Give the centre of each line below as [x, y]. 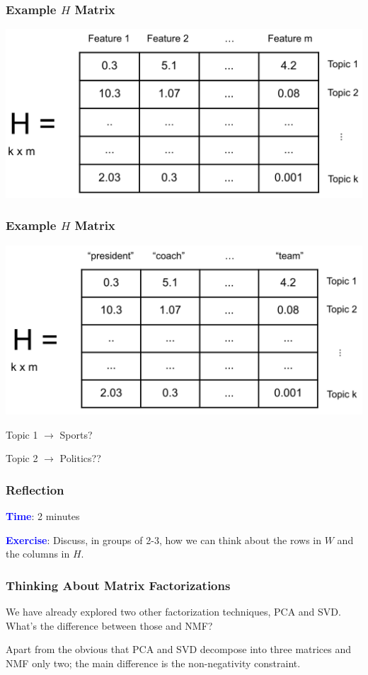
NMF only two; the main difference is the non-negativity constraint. [153, 663]
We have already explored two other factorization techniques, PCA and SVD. [173, 611]
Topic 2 [22, 458]
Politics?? [80, 458]
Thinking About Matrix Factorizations [118, 585]
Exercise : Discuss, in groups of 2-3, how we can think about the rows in [164, 540]
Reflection [35, 489]
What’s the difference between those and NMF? [109, 625]
